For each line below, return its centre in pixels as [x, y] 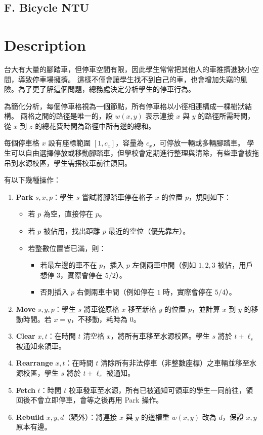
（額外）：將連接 [91, 416]
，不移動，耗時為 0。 [106, 319]
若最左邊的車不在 [69, 265]
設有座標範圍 [70, 143]
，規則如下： [210, 196]
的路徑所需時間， [226, 116]
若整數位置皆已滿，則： [67, 248]
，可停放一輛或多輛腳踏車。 [199, 143]
